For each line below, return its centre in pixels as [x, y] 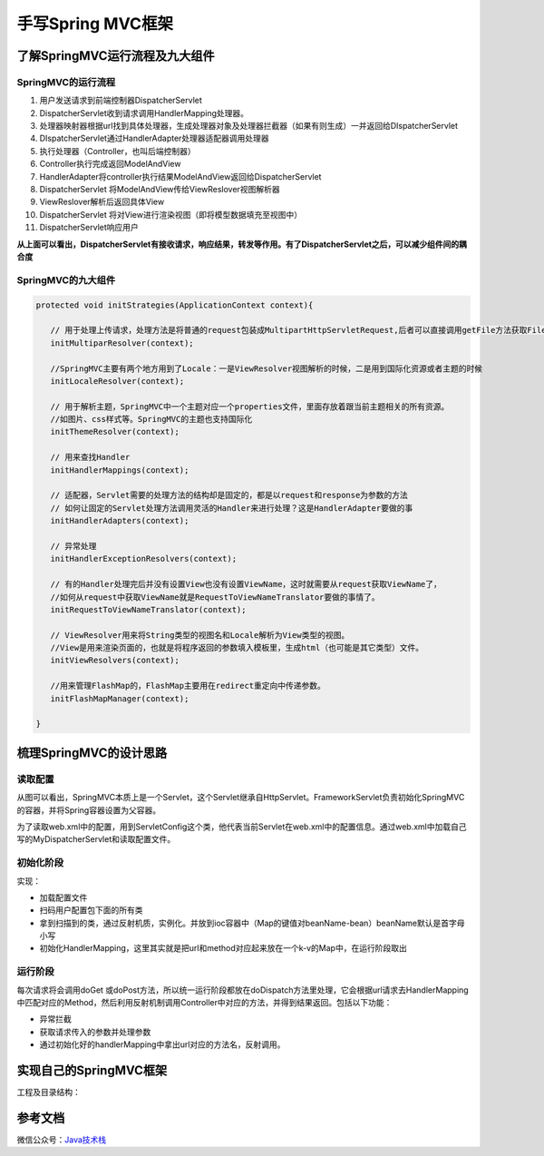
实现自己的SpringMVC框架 [92, 1070]
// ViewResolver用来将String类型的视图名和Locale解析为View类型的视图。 [200, 635]
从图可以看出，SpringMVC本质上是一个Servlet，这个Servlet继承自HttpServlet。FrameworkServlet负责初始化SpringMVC [241, 798]
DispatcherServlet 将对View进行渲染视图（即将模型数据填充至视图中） [171, 214]
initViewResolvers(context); [115, 661]
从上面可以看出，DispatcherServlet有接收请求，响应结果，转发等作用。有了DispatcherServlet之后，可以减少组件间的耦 [242, 244]
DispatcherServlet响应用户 [89, 228]
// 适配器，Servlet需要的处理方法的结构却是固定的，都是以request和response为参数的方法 [229, 495]
